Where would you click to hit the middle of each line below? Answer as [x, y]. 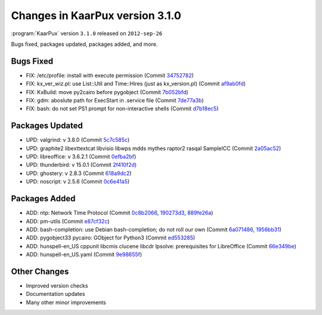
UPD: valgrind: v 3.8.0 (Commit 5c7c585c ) [78, 140]
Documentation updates [55, 294]
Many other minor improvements [66, 302]
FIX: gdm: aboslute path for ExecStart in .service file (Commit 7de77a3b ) [115, 101]
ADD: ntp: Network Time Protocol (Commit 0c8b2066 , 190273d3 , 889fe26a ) [120, 213]
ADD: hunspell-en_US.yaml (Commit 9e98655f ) [84, 255]
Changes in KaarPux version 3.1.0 [96, 15]
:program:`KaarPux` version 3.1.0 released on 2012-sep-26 [87, 33]
